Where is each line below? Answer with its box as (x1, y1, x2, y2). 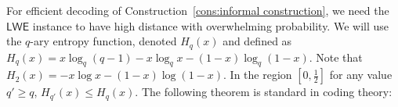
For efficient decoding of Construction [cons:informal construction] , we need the (6, 2, 389, 18)
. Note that (309, 48, 363, 65)
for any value (329, 66, 393, 83)
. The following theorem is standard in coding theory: (135, 84, 393, 100)
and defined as (223, 33, 292, 49)
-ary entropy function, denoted (30, 33, 177, 49)
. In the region (223, 66, 292, 83)
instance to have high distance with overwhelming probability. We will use (32, 17, 389, 34)
